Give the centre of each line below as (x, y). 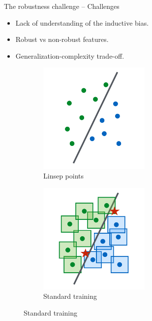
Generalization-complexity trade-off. (70, 55)
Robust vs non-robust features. (62, 39)
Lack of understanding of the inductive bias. (82, 22)
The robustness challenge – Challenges (62, 6)
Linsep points (64, 176)
